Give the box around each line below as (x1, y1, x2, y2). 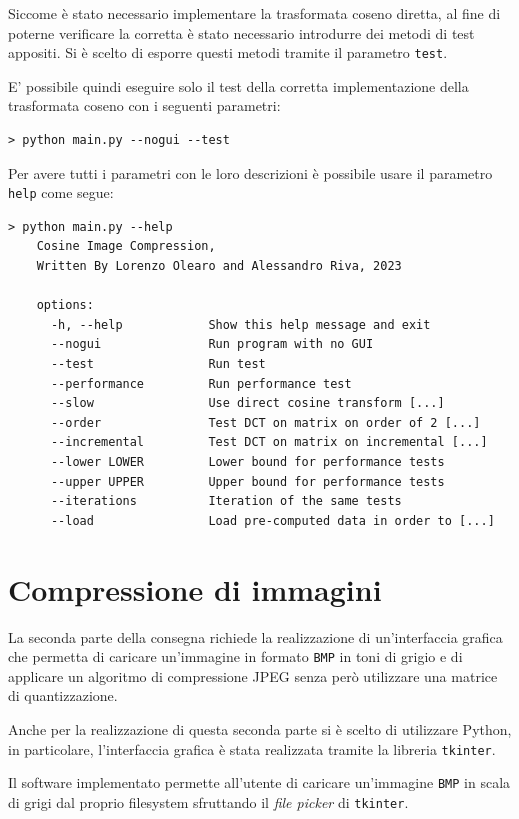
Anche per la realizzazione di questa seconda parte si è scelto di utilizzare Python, (8, 718, 512, 739)
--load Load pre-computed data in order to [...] (50, 513, 495, 528)
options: (36, 298, 94, 313)
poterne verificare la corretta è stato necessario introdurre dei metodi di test (8, 22, 475, 43)
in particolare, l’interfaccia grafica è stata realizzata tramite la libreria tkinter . (8, 738, 496, 759)
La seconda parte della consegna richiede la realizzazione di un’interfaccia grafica (8, 626, 503, 647)
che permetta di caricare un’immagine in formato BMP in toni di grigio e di (8, 646, 463, 667)
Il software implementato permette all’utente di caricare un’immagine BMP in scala (8, 772, 511, 793)
